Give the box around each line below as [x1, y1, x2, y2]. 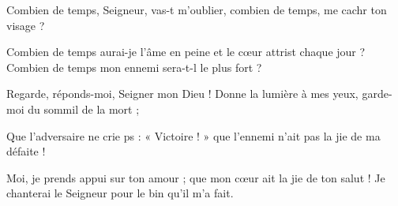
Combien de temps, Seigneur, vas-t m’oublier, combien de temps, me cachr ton [6, 2, 387, 17]
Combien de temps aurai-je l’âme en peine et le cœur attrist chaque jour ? [6, 43, 366, 60]
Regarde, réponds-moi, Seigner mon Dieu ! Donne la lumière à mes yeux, [6, 85, 359, 102]
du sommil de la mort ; [28, 100, 140, 117]
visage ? [6, 17, 45, 33]
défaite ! [6, 143, 46, 159]
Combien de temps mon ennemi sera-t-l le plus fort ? [6, 58, 262, 75]
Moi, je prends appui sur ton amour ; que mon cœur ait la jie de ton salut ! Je [6, 169, 385, 185]
